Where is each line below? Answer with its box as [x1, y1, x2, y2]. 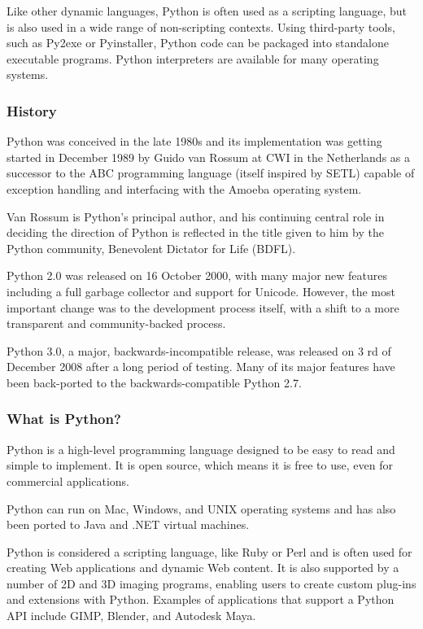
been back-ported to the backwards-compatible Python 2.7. [7, 373, 302, 391]
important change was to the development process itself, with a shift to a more [7, 299, 399, 316]
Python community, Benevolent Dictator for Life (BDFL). [7, 239, 296, 256]
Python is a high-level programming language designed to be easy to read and [7, 440, 395, 457]
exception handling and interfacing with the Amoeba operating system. [7, 180, 362, 197]
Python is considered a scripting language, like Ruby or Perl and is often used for [7, 543, 412, 560]
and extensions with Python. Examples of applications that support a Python [7, 591, 395, 608]
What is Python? [7, 408, 121, 429]
